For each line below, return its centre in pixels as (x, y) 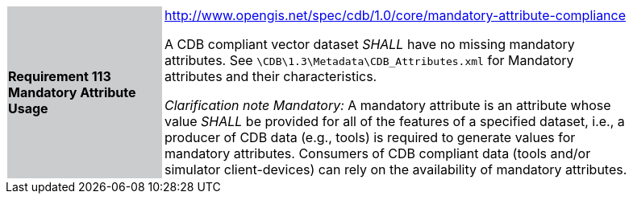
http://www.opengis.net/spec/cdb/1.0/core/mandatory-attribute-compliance (396, 15)
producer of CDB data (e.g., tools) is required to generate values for (370, 137)
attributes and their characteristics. (271, 76)
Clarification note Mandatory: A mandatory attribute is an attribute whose (388, 105)
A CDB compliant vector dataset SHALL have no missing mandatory (370, 44)
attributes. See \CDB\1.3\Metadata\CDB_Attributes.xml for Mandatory (369, 60)
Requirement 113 (60, 76)
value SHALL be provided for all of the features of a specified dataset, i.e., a (395, 121)
